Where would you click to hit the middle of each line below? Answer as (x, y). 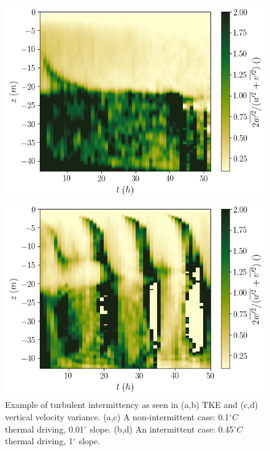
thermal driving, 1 (39, 441)
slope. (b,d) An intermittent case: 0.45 (162, 429)
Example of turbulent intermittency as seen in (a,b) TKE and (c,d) (132, 405)
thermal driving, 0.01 (44, 429)
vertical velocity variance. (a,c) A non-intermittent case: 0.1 (117, 416)
